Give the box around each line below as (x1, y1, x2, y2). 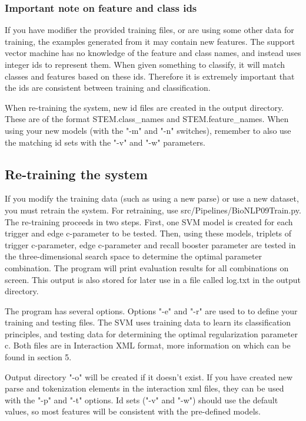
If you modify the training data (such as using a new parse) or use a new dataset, (5, 192, 299, 205)
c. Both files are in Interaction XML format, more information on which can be (5, 339, 291, 351)
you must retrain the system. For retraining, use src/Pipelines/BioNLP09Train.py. (5, 203, 301, 216)
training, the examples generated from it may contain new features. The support (5, 35, 295, 47)
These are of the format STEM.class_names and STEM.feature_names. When (5, 113, 289, 125)
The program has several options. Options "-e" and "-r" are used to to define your (5, 304, 298, 317)
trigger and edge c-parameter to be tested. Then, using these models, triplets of (5, 227, 292, 239)
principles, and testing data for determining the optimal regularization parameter (5, 327, 298, 340)
